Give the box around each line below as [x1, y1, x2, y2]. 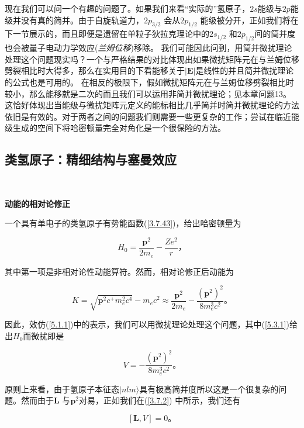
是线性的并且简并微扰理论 [195, 64, 294, 77]
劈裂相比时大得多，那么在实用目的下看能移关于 [5, 64, 185, 77]
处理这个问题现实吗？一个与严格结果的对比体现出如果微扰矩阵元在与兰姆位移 [5, 53, 299, 65]
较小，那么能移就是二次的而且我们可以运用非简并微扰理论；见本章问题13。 [5, 87, 291, 99]
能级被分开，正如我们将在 [200, 13, 299, 26]
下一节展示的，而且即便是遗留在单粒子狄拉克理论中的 [5, 27, 209, 40]
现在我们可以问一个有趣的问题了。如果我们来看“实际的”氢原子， [5, 2, 250, 14]
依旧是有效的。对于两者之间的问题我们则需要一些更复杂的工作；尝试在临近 [5, 110, 291, 122]
